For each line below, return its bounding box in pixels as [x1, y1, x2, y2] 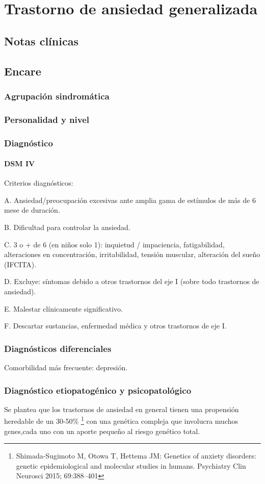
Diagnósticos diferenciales [4, 342, 112, 354]
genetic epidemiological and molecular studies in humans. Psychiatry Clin [16, 460, 246, 471]
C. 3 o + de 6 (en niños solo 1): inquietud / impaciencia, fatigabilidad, [4, 239, 225, 249]
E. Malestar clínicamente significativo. [4, 303, 123, 314]
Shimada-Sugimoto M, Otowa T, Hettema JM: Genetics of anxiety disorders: [16, 450, 256, 461]
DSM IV [4, 158, 35, 169]
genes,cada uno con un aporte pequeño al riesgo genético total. [4, 425, 200, 436]
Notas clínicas [4, 33, 78, 48]
